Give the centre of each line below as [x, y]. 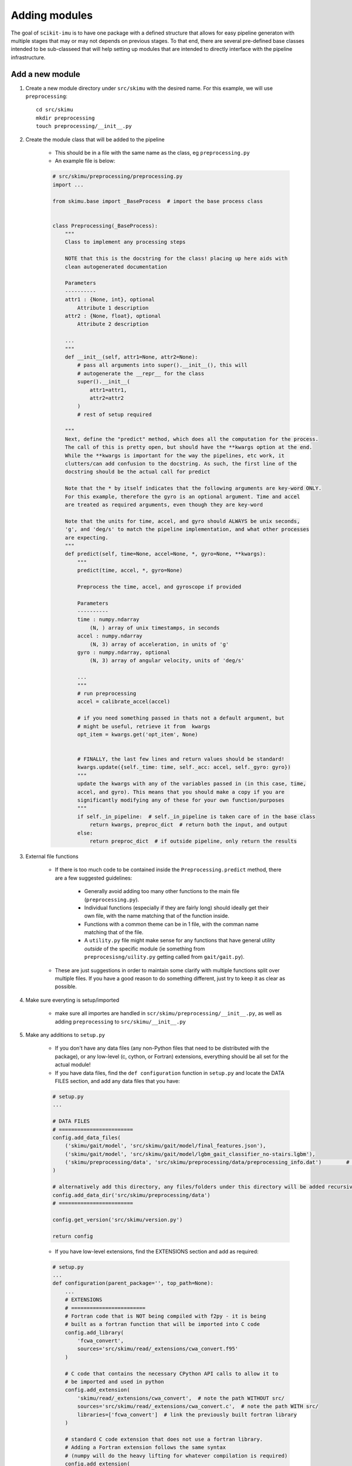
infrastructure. [28, 57]
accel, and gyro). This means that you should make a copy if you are [181, 792]
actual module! [73, 1065]
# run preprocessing [107, 693]
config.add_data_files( [87, 1137]
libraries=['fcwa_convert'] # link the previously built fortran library [187, 1414]
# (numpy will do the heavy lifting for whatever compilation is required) [176, 1455]
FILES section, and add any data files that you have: [117, 1081]
